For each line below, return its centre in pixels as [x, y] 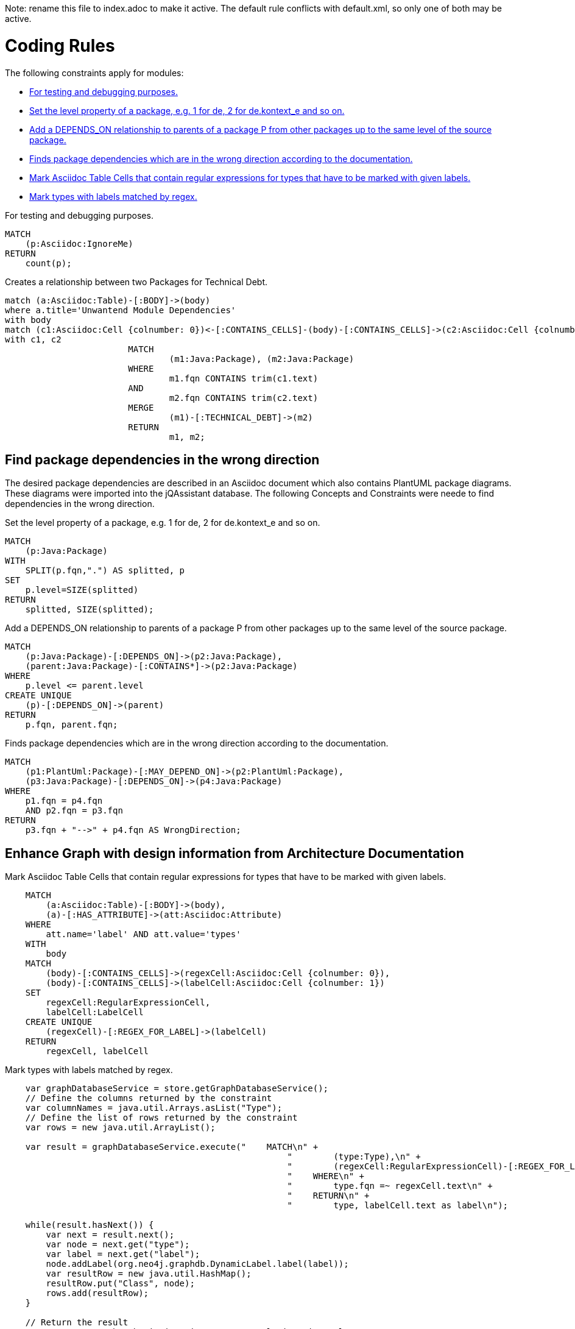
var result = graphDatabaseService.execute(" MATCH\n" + [172, 1147]
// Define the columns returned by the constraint [149, 1098]
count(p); [48, 263]
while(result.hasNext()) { [90, 1225]
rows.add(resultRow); [97, 1293]
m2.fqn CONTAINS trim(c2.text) [244, 398]
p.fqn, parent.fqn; [72, 725]
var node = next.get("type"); [118, 1245]
